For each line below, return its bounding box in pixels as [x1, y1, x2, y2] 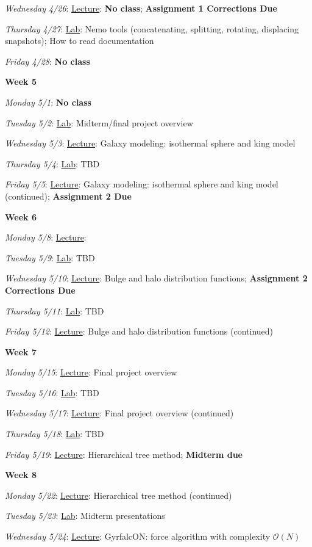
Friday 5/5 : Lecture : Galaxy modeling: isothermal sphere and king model [5, 178, 278, 190]
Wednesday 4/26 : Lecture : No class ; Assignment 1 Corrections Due [5, 2, 277, 14]
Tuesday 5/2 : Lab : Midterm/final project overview [5, 116, 193, 129]
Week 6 [5, 210, 37, 223]
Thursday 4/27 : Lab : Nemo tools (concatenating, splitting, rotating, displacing [5, 22, 299, 35]
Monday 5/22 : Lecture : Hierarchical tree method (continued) [5, 488, 232, 501]
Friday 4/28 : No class [5, 54, 90, 67]
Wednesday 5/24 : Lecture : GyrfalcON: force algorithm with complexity [5, 530, 271, 543]
